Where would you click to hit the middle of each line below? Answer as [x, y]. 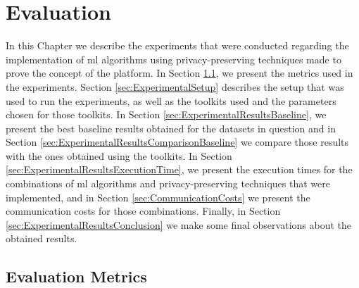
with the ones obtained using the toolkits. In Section [119, 155]
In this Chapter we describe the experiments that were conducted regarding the [177, 45]
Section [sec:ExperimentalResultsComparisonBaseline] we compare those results [177, 142]
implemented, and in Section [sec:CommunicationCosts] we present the [158, 197]
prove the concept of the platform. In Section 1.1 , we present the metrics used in [179, 73]
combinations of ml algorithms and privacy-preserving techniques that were [168, 183]
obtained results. [42, 238]
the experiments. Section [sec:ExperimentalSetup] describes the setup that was [175, 86]
